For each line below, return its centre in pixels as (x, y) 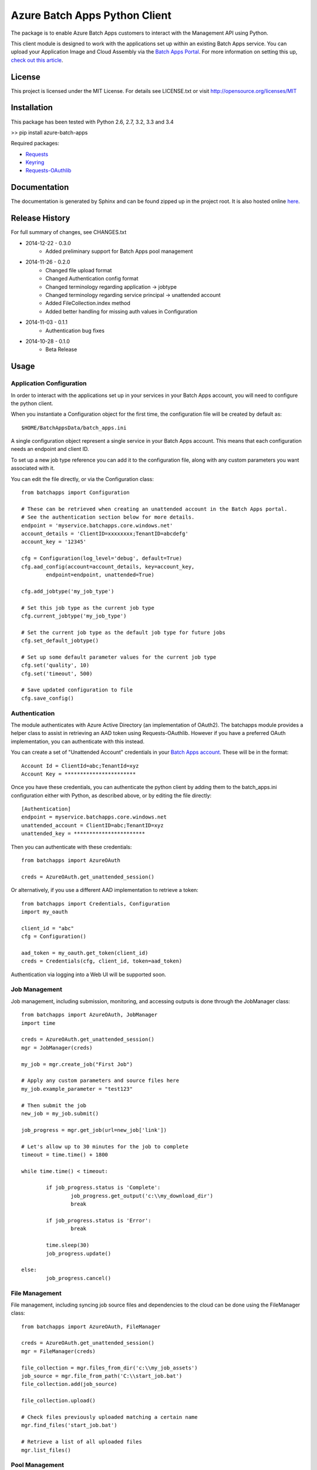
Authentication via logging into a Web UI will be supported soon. (89, 974)
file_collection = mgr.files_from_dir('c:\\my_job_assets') (109, 1368)
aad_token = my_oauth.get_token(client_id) (85, 953)
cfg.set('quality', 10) (55, 665)
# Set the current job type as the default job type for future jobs (124, 632)
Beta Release (61, 349)
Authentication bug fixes (75, 330)
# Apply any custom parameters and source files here (100, 1081)
